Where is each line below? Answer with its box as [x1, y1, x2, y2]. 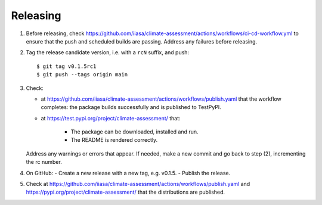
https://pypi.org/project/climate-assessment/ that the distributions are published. [26, 188, 225, 196]
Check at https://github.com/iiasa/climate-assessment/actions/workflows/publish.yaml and [26, 181, 250, 188]
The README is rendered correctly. [70, 136, 158, 144]
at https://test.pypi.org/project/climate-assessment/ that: [41, 114, 181, 122]
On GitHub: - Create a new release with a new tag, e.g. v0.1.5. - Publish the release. [26, 169, 231, 176]
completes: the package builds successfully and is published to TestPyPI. [41, 104, 222, 111]
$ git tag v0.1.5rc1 [36, 63, 97, 70]
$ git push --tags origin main [36, 72, 128, 78]
